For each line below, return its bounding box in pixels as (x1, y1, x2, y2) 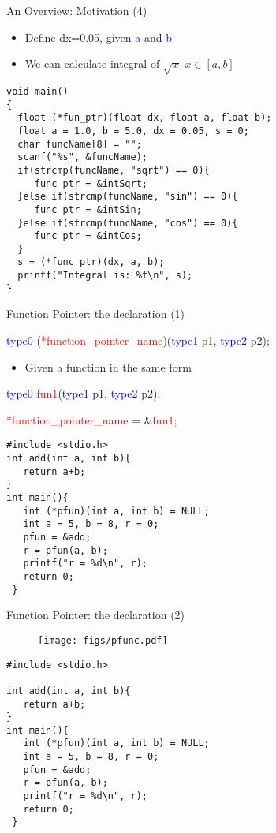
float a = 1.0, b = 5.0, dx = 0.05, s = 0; (17, 125, 249, 136)
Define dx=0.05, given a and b (24, 28, 172, 45)
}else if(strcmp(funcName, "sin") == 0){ (17, 191, 238, 203)
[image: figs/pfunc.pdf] (38, 634, 168, 646)
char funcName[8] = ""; (17, 138, 142, 150)
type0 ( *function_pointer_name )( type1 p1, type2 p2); (6, 332, 270, 349)
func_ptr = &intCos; (34, 230, 142, 242)
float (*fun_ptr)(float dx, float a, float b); (17, 112, 272, 124)
